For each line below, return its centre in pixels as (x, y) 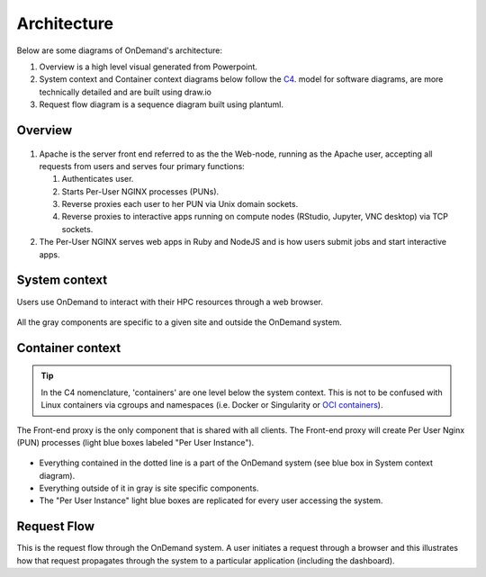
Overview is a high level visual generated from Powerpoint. (148, 67)
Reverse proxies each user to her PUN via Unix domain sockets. (180, 204)
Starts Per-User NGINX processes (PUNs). (140, 191)
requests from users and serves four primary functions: (142, 166)
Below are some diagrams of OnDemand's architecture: (120, 50)
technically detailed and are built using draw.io (125, 92)
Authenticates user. (98, 179)
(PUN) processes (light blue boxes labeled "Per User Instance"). (135, 442)
